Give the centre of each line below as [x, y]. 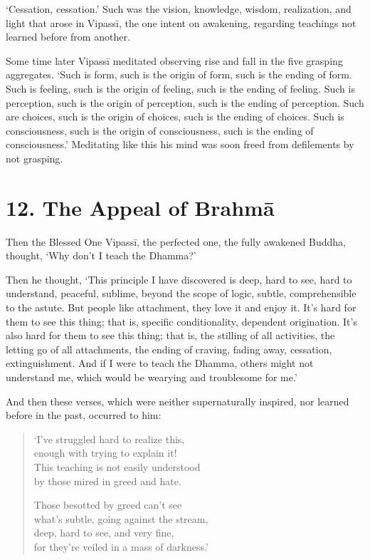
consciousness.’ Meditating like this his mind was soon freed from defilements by [180, 144]
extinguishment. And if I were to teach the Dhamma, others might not [160, 363]
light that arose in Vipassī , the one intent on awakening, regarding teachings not [181, 22]
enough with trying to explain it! [105, 453]
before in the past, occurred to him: [84, 415]
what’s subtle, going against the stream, [121, 518]
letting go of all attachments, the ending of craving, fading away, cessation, [169, 349]
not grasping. [35, 158]
